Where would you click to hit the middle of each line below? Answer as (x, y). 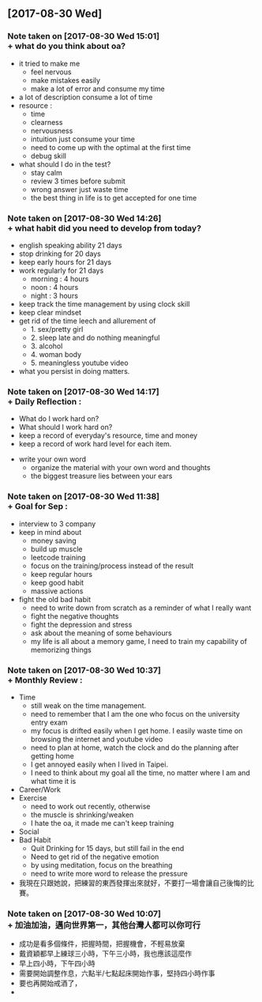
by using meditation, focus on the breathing (101, 865)
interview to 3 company (57, 524)
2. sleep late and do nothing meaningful (95, 337)
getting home (52, 755)
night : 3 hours (54, 296)
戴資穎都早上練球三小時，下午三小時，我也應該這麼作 (105, 954)
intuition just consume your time (83, 139)
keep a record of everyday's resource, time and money (108, 435)
